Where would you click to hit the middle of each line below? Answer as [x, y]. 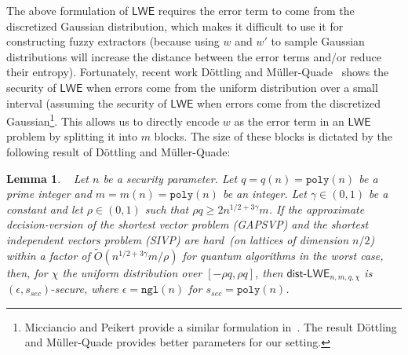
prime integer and [49, 194]
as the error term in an [289, 121]
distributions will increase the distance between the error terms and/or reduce [194, 56]
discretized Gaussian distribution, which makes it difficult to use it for [175, 26]
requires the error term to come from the [256, 10]
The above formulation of [67, 10]
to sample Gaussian [318, 41]
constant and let [45, 209]
